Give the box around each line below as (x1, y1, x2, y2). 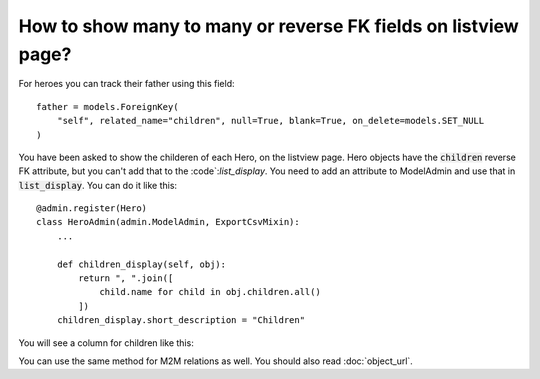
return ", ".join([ (78, 273, 174, 284)
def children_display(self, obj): (56, 258, 227, 270)
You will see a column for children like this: (18, 336, 194, 349)
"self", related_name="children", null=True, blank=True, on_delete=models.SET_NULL (56, 115, 485, 127)
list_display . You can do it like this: (18, 179, 178, 191)
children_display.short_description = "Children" (56, 315, 305, 326)
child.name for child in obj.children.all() (99, 286, 322, 298)
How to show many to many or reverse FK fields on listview (18, 15, 519, 37)
